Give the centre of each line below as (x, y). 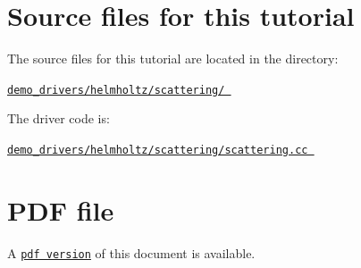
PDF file (61, 209)
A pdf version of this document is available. (131, 252)
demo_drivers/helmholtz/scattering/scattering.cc (158, 150)
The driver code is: (59, 118)
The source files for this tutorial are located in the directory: (173, 59)
